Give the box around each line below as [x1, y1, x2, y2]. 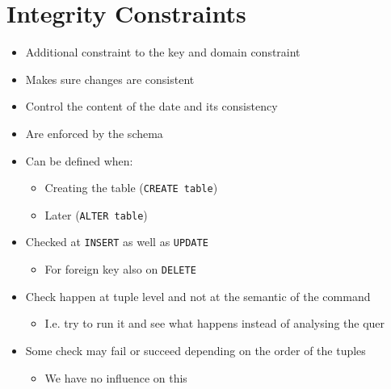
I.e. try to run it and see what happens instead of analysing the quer [44, 315, 385, 332]
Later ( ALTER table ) [44, 206, 148, 223]
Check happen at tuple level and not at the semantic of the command [25, 287, 371, 304]
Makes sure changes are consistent [25, 70, 195, 87]
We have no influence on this [44, 369, 187, 386]
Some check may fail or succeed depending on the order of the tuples [25, 341, 366, 358]
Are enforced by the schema [25, 124, 163, 141]
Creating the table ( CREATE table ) [44, 179, 218, 196]
